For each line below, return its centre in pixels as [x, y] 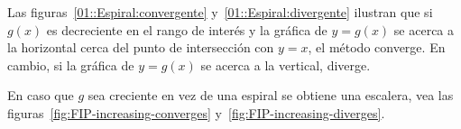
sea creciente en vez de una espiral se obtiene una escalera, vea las [271, 95]
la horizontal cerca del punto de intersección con [141, 47]
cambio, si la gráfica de [71, 64]
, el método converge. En [377, 47]
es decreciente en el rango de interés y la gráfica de [187, 29]
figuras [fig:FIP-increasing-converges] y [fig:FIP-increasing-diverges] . [196, 112]
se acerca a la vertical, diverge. [286, 64]
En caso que [41, 95]
